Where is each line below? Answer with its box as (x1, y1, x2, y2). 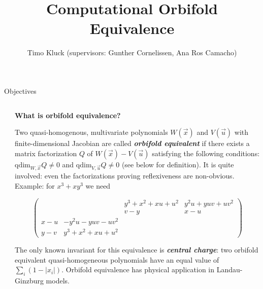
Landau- (216, 264, 243, 275)
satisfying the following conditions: (152, 148, 260, 158)
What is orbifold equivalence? (15, 110, 121, 120)
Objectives (4, 85, 37, 96)
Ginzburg (15, 275, 44, 286)
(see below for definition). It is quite (121, 159, 234, 169)
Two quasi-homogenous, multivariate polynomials (15, 127, 168, 137)
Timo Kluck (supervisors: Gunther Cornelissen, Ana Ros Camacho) (27, 47, 237, 58)
